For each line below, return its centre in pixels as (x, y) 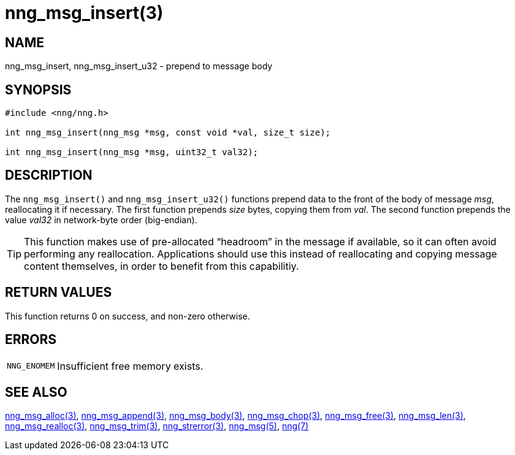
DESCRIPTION (49, 175)
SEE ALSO (36, 392)
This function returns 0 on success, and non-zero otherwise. (128, 316)
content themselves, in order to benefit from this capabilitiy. (162, 266)
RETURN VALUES (59, 292)
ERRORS (31, 340)
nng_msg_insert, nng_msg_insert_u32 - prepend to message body (139, 66)
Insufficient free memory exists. (130, 366)
